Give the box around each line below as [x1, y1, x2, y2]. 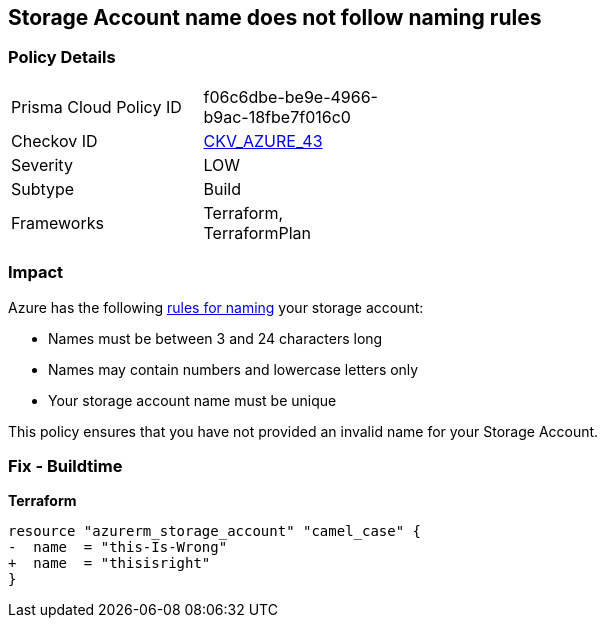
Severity [11, 154, 73, 175]
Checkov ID [11, 130, 98, 151]
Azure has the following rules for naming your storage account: [8, 298, 424, 316]
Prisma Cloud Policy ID [11, 96, 182, 117]
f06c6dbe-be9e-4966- [203, 86, 378, 107]
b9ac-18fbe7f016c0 [203, 106, 351, 127]
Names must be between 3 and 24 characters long [48, 329, 383, 347]
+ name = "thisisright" [8, 555, 211, 572]
